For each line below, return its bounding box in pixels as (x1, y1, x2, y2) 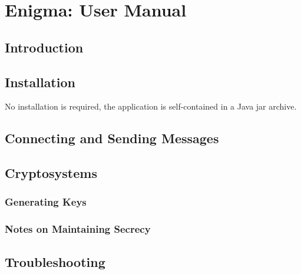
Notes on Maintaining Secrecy (5, 222, 151, 236)
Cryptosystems (5, 164, 97, 182)
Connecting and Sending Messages (5, 129, 219, 147)
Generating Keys (5, 194, 87, 209)
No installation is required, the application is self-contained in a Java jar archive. (5, 100, 297, 113)
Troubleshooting (5, 252, 105, 270)
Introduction (5, 38, 84, 56)
